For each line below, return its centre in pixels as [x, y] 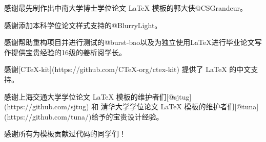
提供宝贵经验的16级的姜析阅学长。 [68, 52]
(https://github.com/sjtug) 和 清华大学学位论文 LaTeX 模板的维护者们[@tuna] [131, 107]
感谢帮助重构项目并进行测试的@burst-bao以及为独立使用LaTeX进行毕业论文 [129, 42]
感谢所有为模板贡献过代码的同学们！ [65, 134]
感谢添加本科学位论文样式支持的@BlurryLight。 [83, 25]
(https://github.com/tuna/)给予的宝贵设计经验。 [84, 116]
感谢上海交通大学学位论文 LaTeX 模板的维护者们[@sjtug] [98, 96]
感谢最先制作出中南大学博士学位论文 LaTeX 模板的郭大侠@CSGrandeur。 [126, 8]
